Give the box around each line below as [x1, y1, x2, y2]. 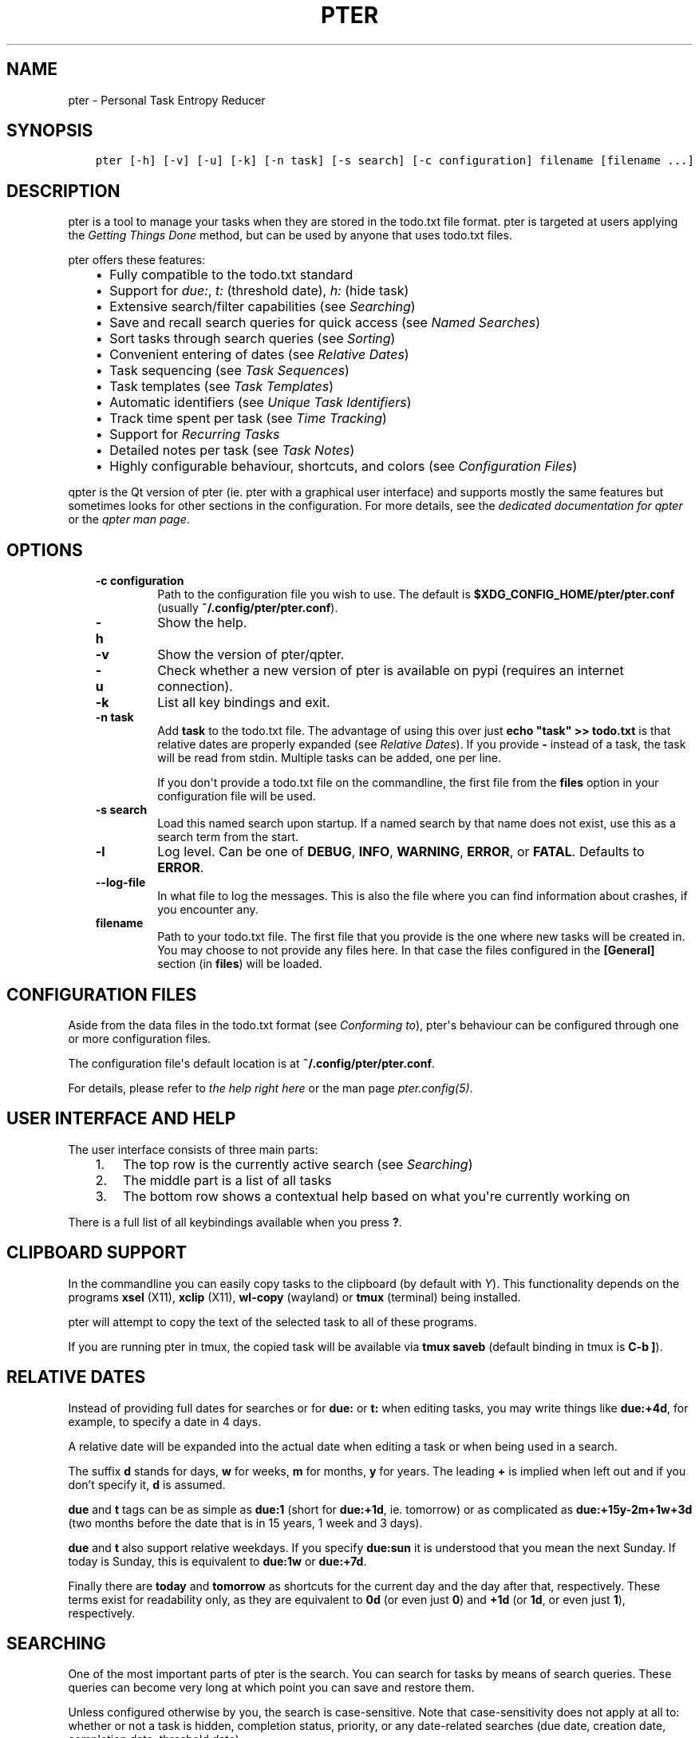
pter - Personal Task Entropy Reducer [68, 93, 266, 107]
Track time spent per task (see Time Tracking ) [109, 410, 387, 427]
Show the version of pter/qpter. [157, 646, 345, 663]
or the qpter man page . [68, 512, 190, 527]
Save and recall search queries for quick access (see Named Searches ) [109, 314, 540, 331]
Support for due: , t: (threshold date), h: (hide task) [109, 282, 409, 299]
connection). [157, 678, 233, 695]
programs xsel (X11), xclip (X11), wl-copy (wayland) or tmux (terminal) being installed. [68, 1290, 521, 1304]
